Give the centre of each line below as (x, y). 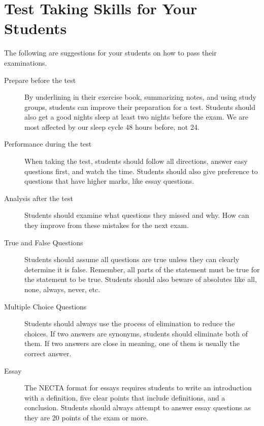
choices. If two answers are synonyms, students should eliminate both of (136, 333)
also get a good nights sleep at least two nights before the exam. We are (137, 117)
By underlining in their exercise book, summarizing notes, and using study (140, 97)
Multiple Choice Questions (45, 306)
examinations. (26, 62)
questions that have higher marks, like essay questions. (109, 181)
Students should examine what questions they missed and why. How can (137, 215)
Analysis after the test (39, 198)
